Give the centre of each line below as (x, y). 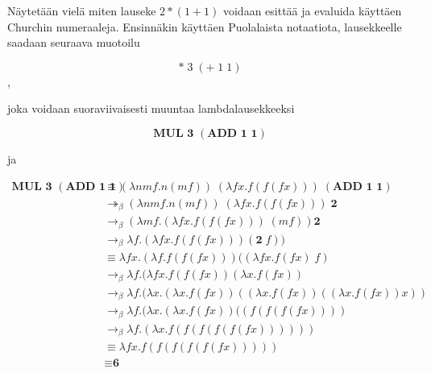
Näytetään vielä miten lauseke (82, 10)
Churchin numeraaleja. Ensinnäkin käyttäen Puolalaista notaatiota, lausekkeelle (205, 26)
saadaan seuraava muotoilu (74, 42)
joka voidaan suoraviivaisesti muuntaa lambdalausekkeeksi (151, 108)
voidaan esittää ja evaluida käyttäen (312, 10)
